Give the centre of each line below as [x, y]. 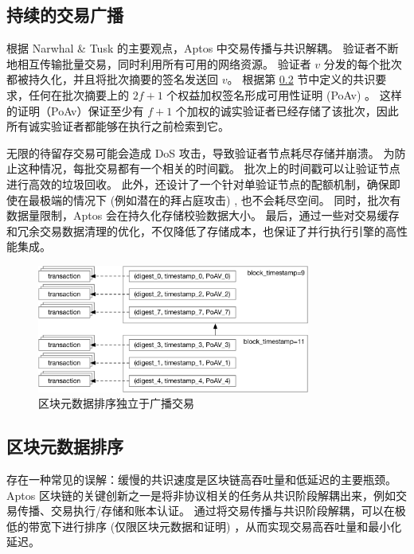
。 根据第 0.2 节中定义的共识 [301, 79]
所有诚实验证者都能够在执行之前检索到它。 [118, 126]
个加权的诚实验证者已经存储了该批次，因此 [287, 110]
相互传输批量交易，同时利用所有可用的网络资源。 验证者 [164, 63]
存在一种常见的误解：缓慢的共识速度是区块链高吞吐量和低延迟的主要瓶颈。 [201, 479]
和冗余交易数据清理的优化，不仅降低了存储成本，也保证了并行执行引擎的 [196, 230]
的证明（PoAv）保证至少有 [75, 110]
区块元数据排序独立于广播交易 [116, 403]
